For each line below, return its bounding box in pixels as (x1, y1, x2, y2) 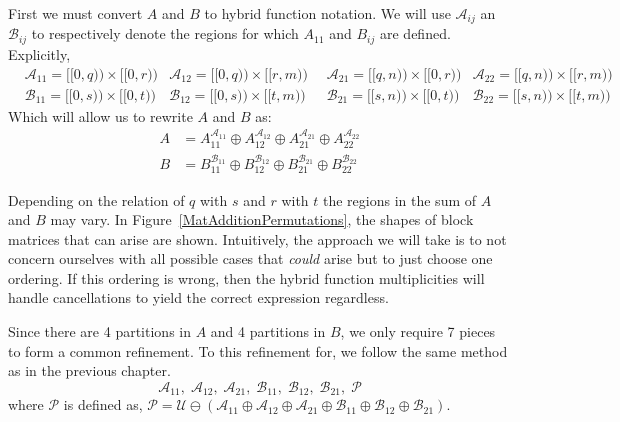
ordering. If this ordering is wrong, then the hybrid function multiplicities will (8, 267, 485, 288)
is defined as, (63, 394, 143, 415)
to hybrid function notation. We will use (204, 3, 451, 23)
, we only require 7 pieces (340, 321, 496, 342)
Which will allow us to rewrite (8, 105, 193, 126)
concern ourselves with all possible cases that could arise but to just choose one (8, 248, 493, 269)
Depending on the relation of (8, 189, 185, 210)
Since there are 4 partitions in (8, 321, 191, 342)
